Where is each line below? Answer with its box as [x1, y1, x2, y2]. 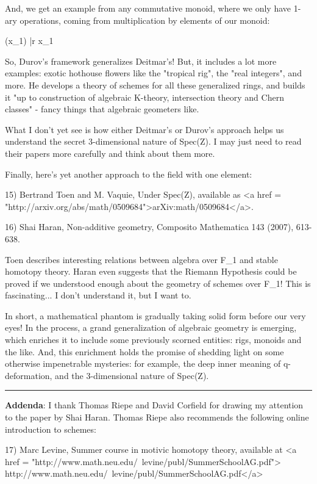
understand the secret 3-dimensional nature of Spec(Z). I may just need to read [5, 135, 302, 148]
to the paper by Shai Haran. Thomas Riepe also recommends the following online [5, 411, 309, 424]
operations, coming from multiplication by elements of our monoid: [20, 13, 270, 26]
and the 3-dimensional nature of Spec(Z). [55, 369, 209, 381]
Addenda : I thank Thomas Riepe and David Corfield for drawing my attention [5, 399, 304, 411]
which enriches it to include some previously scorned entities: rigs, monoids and [5, 333, 302, 346]
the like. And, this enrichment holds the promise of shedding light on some [5, 345, 284, 358]
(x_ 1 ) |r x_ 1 [5, 34, 54, 47]
